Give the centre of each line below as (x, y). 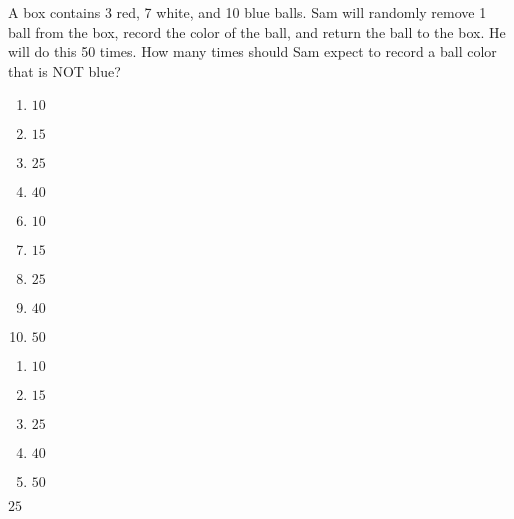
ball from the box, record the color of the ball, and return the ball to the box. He (257, 31)
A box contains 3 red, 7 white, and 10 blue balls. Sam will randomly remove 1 (247, 12)
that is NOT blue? (64, 70)
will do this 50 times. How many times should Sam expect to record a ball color (252, 51)
